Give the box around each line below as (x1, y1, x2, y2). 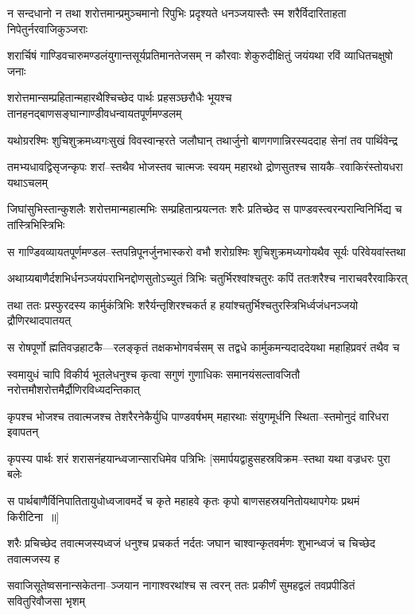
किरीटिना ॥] (7, 508, 60, 524)
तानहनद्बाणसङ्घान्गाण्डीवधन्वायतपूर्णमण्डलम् (7, 104, 182, 121)
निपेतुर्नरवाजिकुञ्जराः (7, 20, 87, 37)
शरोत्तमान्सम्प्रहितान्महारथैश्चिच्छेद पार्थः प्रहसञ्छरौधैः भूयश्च (7, 89, 232, 106)
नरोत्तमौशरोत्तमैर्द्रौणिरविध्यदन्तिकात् (7, 381, 140, 398)
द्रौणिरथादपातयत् (7, 312, 72, 329)
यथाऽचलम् (7, 173, 48, 190)
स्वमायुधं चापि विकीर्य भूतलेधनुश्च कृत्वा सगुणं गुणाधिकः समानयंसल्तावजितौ (7, 365, 301, 382)
